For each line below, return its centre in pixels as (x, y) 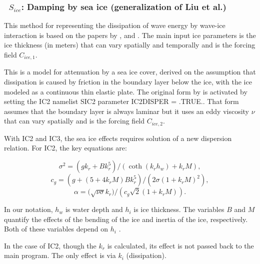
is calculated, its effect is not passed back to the (180, 245)
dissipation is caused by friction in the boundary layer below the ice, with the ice (128, 82)
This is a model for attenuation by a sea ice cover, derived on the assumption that (130, 72)
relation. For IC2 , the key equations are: (65, 148)
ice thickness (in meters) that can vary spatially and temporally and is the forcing (130, 45)
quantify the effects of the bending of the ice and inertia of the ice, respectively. (126, 219)
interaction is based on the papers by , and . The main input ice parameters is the (130, 35)
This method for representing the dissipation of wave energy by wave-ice (115, 25)
